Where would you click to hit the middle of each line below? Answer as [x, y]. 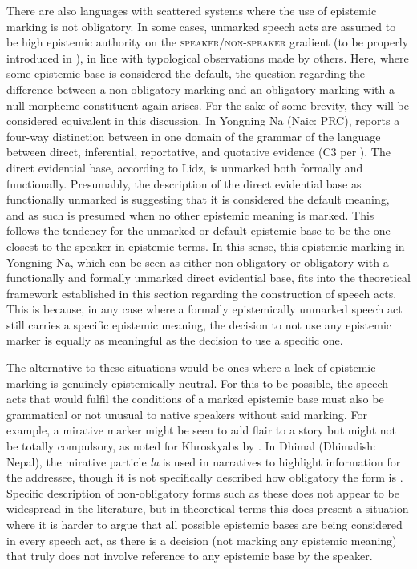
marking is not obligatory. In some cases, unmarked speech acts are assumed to [201, 26]
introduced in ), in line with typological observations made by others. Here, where [208, 57]
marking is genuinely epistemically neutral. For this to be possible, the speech [197, 383]
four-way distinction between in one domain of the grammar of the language [194, 136]
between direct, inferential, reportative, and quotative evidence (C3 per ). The [198, 152]
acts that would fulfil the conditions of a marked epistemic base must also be [195, 399]
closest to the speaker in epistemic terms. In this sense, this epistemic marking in [206, 246]
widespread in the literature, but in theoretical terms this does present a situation [208, 508]
